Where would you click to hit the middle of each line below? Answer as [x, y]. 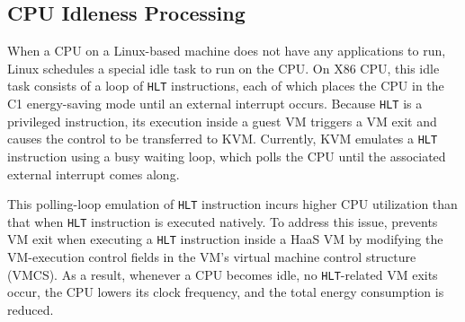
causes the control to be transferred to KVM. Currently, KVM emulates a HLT [223, 139]
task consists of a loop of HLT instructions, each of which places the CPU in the [226, 86]
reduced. [31, 309]
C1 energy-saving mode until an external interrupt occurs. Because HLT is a [215, 104]
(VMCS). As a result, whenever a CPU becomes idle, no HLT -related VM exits [223, 274]
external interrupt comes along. [94, 174]
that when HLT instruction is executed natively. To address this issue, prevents [223, 221]
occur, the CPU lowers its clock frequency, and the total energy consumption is [226, 292]
